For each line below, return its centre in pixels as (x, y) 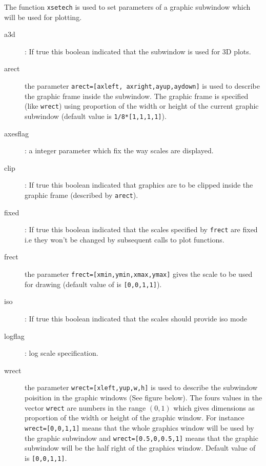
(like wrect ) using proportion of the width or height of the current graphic (142, 106)
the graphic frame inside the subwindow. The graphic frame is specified (137, 96)
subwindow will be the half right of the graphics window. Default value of (140, 448)
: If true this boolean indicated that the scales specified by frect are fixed (141, 229)
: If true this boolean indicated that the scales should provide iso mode (136, 318)
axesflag (16, 133)
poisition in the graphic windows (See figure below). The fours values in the (144, 397)
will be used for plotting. (43, 17)
